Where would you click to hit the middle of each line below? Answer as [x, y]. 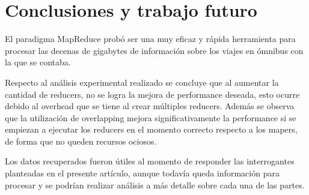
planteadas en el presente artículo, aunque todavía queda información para [142, 173]
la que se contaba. [38, 62]
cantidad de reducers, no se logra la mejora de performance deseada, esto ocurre [152, 94]
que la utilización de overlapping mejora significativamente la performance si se [151, 117]
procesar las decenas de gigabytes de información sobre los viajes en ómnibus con [154, 50]
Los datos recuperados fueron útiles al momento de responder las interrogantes [150, 161]
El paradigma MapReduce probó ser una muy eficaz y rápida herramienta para [150, 39]
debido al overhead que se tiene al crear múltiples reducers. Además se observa [150, 106]
